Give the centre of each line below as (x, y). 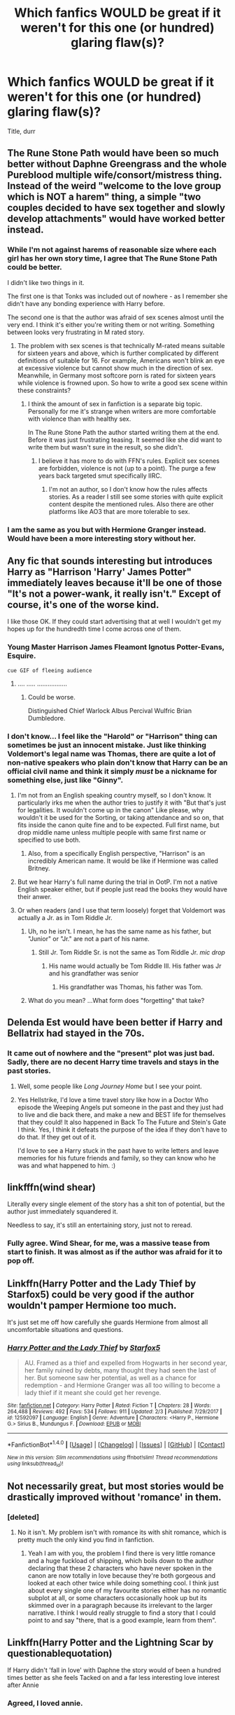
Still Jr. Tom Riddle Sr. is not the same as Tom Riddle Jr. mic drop (132, 952)
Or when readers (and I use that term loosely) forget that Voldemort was (121, 910)
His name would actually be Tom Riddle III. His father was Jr (135, 966)
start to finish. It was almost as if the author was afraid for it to (115, 1252)
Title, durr (22, 131)
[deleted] (23, 1517)
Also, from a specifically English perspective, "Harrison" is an (116, 853)
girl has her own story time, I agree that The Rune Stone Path (113, 258)
